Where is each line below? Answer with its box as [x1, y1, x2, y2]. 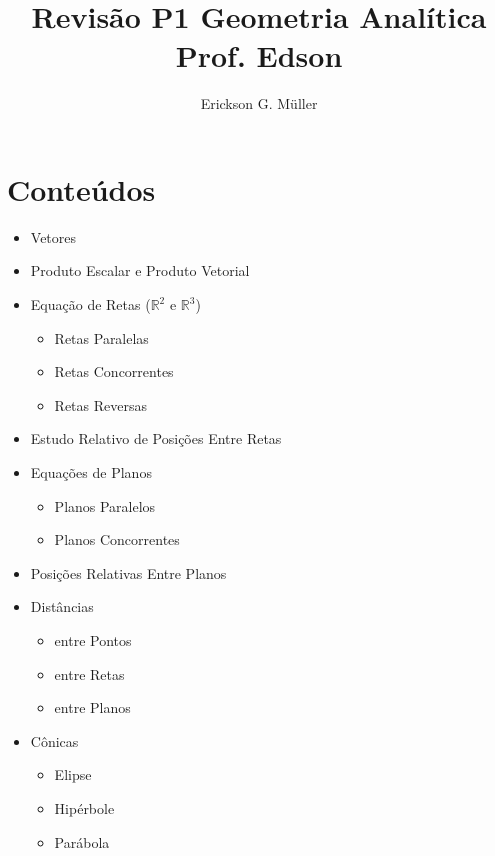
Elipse [54, 764, 92, 785]
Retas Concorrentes [54, 361, 174, 382]
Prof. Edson [175, 35, 343, 76]
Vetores [30, 226, 77, 247]
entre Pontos [54, 629, 132, 650]
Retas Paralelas [54, 327, 149, 348]
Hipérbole [54, 797, 115, 818]
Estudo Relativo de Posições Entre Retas [30, 428, 282, 449]
